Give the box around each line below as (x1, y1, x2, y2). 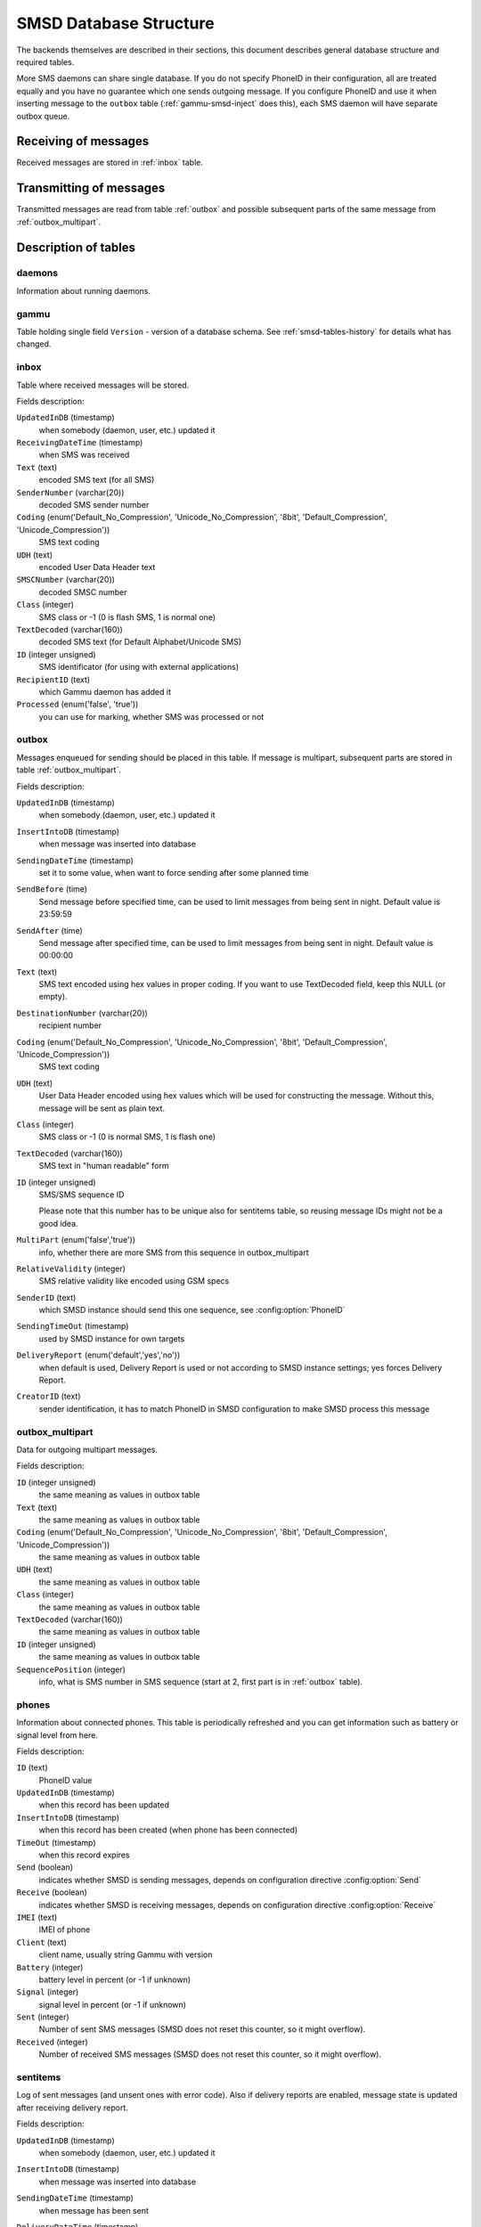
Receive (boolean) (16, 1887, 88, 1897)
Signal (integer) (16, 1986, 79, 1997)
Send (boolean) (16, 1862, 74, 1872)
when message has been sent (38, 2205, 149, 2215)
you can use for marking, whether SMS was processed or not (38, 711, 265, 722)
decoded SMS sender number (38, 500, 150, 510)
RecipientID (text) (16, 673, 91, 685)
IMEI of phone (38, 1924, 91, 1935)
